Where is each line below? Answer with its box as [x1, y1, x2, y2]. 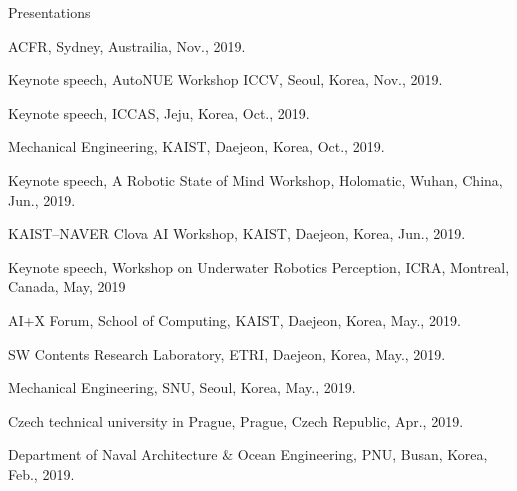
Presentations [8, 2, 91, 22]
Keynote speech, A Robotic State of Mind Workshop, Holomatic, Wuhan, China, [8, 169, 503, 190]
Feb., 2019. [8, 463, 75, 484]
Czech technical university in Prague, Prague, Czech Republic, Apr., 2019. [8, 410, 464, 431]
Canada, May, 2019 [8, 276, 126, 297]
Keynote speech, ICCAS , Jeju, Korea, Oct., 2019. [8, 102, 310, 123]
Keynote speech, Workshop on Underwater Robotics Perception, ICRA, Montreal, [8, 256, 510, 277]
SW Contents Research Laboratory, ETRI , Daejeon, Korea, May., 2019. [8, 343, 446, 364]
